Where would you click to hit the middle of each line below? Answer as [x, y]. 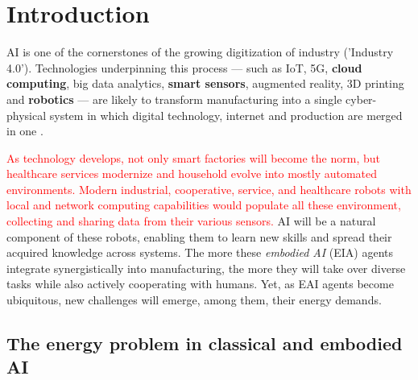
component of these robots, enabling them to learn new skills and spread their [199, 236]
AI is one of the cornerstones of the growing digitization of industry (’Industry [200, 52]
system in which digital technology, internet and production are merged [226, 115]
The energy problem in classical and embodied [205, 343]
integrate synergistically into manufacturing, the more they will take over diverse [206, 268]
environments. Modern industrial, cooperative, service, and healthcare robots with [209, 189]
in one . [25, 131]
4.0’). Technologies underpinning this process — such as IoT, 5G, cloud [184, 67]
